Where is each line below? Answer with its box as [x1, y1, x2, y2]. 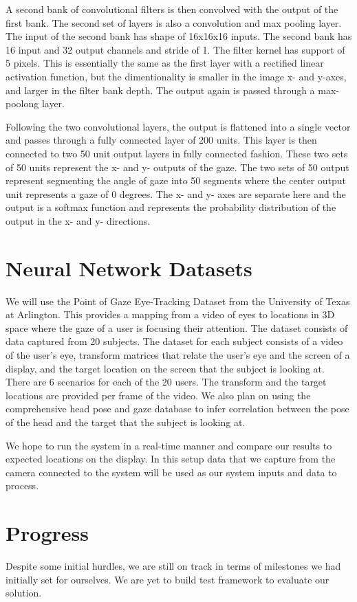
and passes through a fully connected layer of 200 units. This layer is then [6, 133, 317, 147]
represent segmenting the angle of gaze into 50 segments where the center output [6, 173, 347, 188]
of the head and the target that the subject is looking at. [6, 414, 246, 429]
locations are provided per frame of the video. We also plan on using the [6, 388, 311, 402]
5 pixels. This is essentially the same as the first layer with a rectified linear [6, 56, 324, 70]
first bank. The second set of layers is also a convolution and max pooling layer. [6, 15, 342, 30]
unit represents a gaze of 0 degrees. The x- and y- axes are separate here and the [6, 186, 346, 201]
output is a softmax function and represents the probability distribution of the [6, 200, 336, 214]
